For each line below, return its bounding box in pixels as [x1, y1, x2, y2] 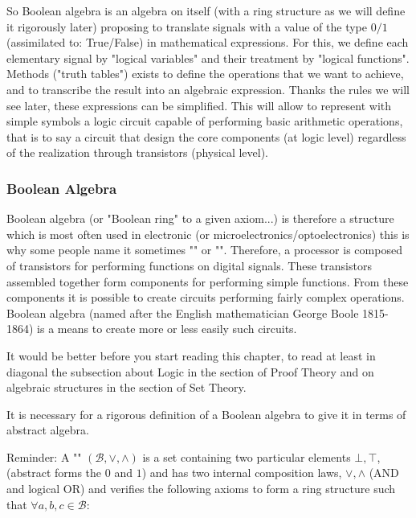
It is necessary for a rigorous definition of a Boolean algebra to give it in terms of [6, 405, 406, 422]
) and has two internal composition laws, [141, 464, 342, 481]
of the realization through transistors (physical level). [6, 144, 268, 161]
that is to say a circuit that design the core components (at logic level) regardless [6, 128, 406, 145]
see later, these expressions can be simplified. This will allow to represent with [6, 97, 392, 113]
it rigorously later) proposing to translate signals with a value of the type [6, 18, 367, 35]
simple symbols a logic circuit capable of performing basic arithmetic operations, [6, 113, 403, 129]
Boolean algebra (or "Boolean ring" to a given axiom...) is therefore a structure [6, 210, 394, 227]
